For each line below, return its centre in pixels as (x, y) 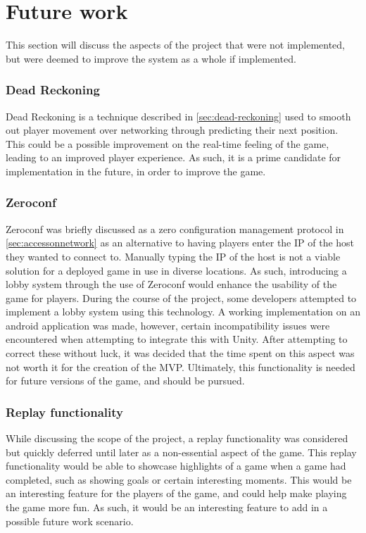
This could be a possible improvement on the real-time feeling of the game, (168, 143)
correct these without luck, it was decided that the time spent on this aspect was (180, 353)
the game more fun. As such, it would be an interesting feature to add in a (167, 507)
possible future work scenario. (70, 521)
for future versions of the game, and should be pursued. (125, 381)
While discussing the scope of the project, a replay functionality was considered (177, 438)
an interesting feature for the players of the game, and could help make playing (176, 493)
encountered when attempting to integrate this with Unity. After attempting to (177, 339)
